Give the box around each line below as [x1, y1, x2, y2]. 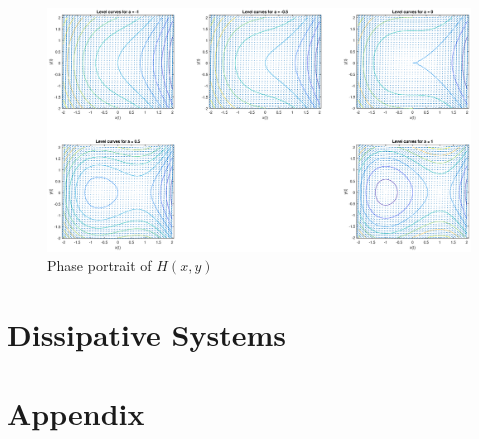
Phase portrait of [47, 255, 152, 276]
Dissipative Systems [7, 314, 286, 355]
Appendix [7, 392, 145, 433]
